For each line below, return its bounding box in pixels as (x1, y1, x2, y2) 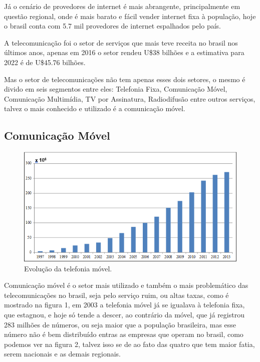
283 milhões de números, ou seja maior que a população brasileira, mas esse (4, 319, 236, 329)
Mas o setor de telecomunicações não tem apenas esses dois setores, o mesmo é (4, 74, 245, 84)
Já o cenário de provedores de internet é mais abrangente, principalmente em (4, 1, 240, 11)
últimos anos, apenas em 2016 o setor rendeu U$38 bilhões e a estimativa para (4, 47, 244, 58)
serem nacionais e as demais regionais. (4, 348, 121, 359)
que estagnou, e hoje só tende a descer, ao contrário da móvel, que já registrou (4, 309, 244, 319)
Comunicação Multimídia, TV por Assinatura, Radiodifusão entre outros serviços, (4, 93, 255, 104)
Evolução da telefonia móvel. (24, 263, 112, 273)
